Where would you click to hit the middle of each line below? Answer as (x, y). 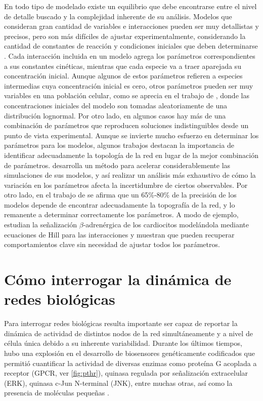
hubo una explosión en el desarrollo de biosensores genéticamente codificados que (130, 353)
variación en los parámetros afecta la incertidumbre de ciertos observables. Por (126, 185)
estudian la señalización (41, 225)
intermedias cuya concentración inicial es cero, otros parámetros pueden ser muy (129, 85)
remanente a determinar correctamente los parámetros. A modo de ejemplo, (121, 214)
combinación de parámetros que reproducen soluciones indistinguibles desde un (126, 125)
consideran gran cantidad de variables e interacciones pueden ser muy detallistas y (131, 26)
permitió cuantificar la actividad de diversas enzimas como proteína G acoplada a (130, 363)
